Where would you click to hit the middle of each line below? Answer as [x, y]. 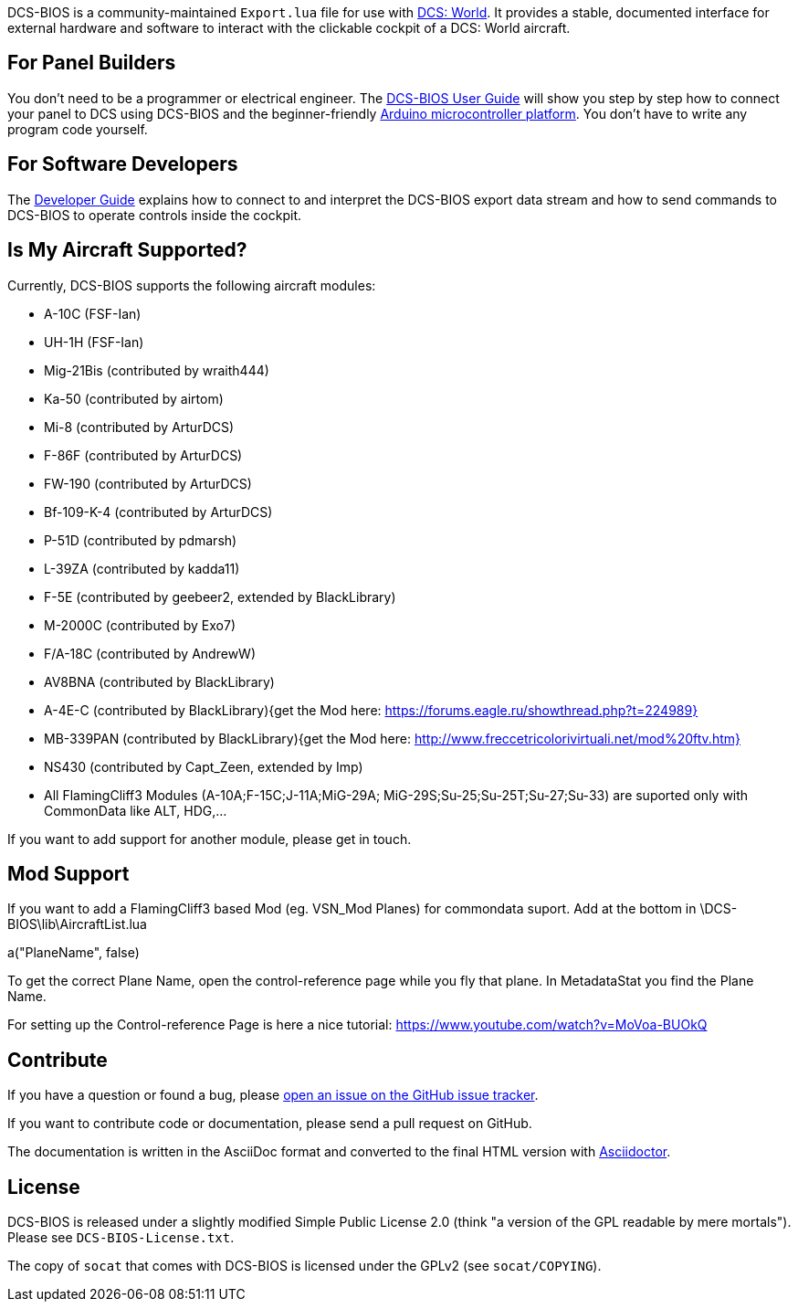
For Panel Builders [92, 63]
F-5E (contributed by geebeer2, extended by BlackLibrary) [220, 596]
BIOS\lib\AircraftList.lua [77, 924]
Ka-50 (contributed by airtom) [134, 398]
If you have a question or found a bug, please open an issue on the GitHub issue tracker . [273, 1095]
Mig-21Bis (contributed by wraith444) [157, 370]
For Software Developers [123, 164]
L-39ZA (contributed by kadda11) [142, 568]
